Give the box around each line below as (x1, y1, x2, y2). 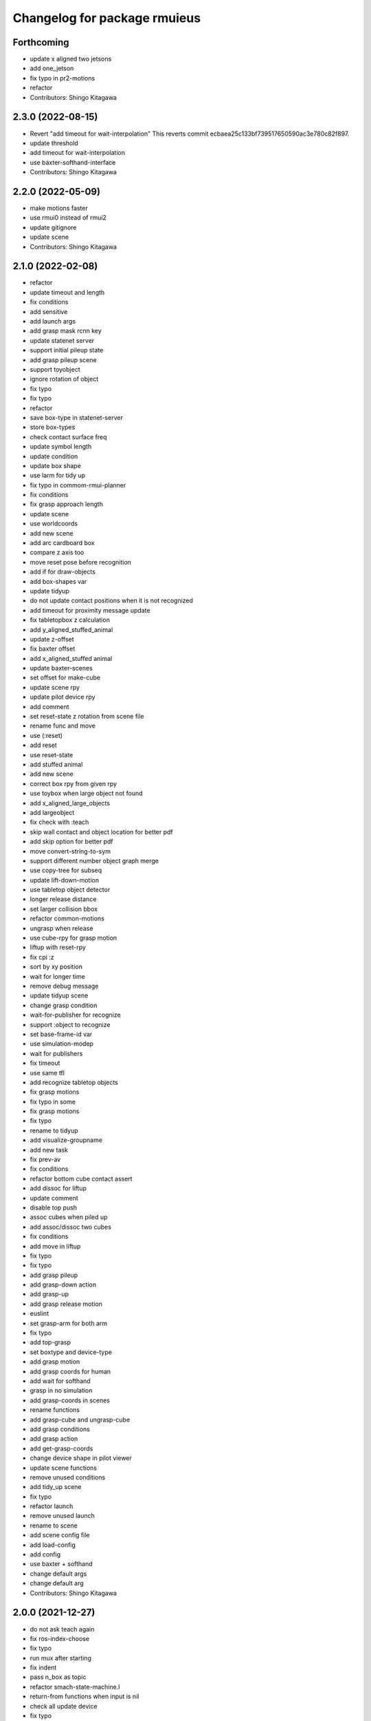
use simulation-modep (30, 1039, 94, 1048)
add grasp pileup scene (30, 355, 97, 364)
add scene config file (30, 1531, 90, 1539)
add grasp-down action (30, 1280, 96, 1289)
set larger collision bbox (30, 905, 98, 913)
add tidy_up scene (30, 1483, 82, 1491)
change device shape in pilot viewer (30, 1454, 132, 1462)
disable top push (30, 1203, 78, 1212)
